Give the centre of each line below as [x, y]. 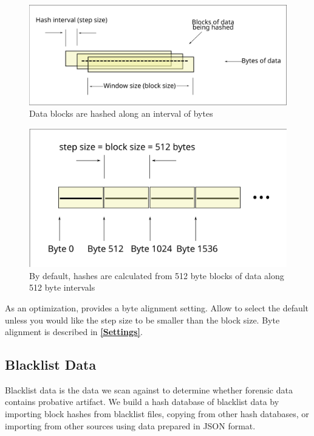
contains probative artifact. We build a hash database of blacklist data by [142, 402]
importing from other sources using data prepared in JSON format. [130, 425]
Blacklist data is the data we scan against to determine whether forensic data [149, 389]
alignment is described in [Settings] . [74, 332]
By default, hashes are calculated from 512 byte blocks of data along [157, 275]
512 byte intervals [62, 287]
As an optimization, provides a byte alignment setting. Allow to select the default [157, 307]
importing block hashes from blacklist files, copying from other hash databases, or [157, 414]
